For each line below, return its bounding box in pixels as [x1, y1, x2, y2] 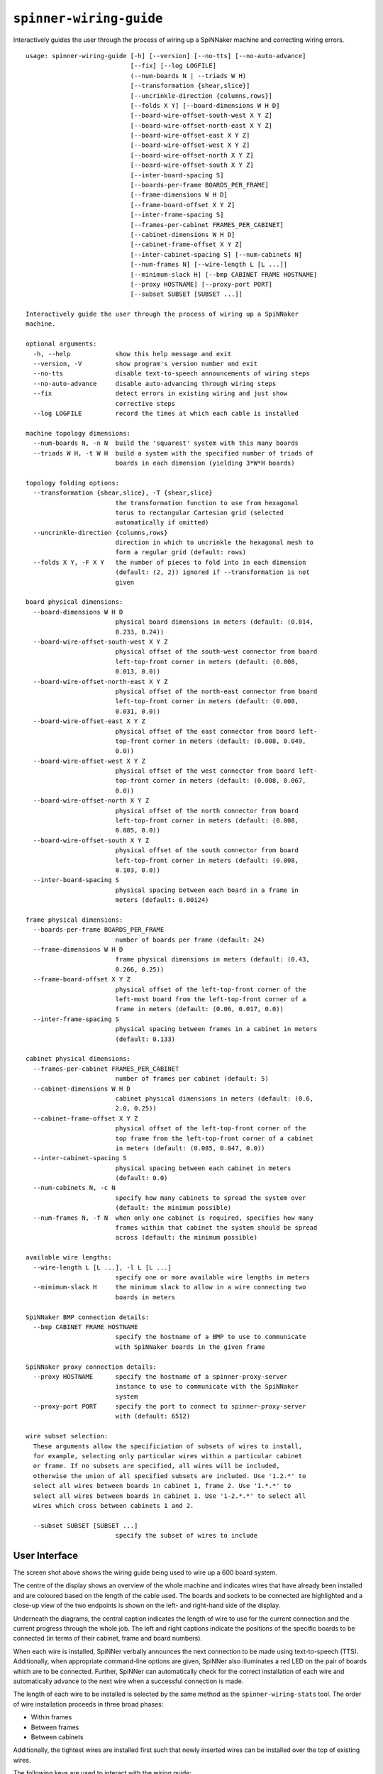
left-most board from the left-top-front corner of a [115, 996, 306, 1003]
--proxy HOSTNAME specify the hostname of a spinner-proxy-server [33, 1372, 288, 1380]
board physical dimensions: [26, 598, 123, 606]
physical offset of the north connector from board [115, 806, 299, 815]
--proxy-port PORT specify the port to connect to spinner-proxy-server [33, 1402, 306, 1411]
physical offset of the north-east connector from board [115, 687, 318, 695]
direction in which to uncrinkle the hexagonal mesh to [115, 539, 314, 546]
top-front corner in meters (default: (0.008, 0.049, [115, 737, 306, 745]
